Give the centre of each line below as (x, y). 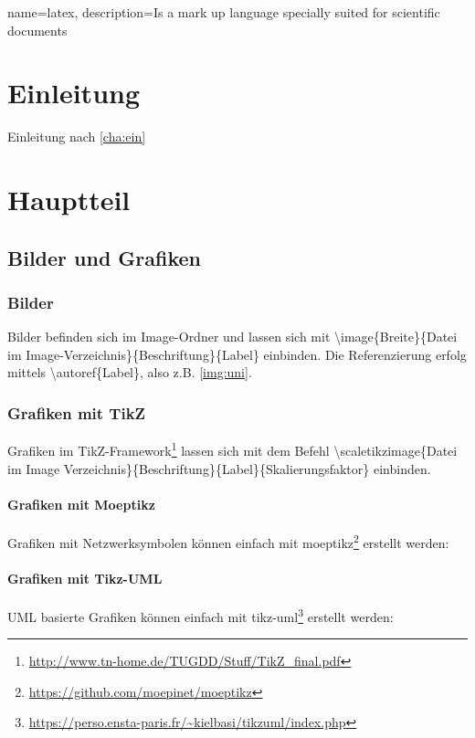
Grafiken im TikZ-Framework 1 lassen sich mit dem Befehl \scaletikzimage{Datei (232, 449)
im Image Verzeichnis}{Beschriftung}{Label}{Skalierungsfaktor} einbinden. (219, 468)
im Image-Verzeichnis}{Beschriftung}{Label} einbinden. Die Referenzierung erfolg (237, 354)
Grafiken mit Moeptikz (81, 504)
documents (37, 30)
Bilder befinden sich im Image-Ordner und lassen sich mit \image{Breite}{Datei (232, 337)
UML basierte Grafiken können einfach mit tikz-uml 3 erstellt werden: (201, 615)
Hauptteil (69, 200)
